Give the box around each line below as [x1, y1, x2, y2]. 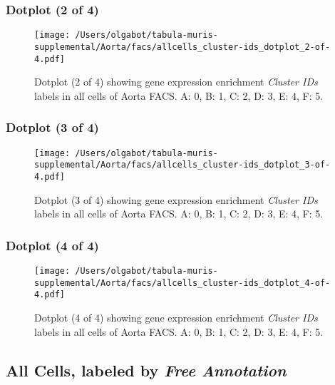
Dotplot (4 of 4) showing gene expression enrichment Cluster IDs [34, 309, 318, 324]
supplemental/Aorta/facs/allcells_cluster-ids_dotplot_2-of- [34, 41, 331, 52]
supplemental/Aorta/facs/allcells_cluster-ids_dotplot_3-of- [34, 160, 331, 170]
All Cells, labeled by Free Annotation [6, 359, 287, 381]
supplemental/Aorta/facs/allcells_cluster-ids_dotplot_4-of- [34, 277, 331, 288]
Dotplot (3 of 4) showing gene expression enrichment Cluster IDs [34, 192, 318, 207]
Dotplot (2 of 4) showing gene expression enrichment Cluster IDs [34, 74, 318, 89]
